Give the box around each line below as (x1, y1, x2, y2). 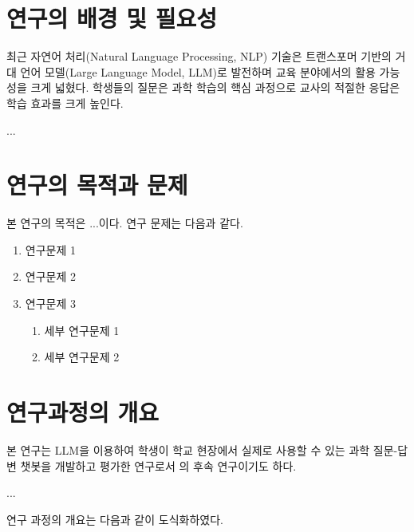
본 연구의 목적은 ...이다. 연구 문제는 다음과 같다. (6, 215, 243, 231)
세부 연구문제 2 (44, 349, 120, 365)
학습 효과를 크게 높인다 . (6, 94, 124, 111)
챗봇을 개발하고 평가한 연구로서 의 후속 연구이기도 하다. (20, 457, 297, 474)
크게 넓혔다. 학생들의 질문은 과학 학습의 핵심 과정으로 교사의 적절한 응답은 (30, 79, 400, 96)
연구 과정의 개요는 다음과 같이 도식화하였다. (6, 510, 223, 527)
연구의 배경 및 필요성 (6, 2, 218, 34)
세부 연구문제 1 (44, 321, 120, 338)
